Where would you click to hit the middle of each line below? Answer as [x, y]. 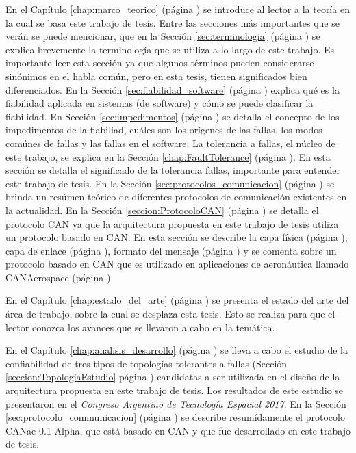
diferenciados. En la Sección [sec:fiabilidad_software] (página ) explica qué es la [173, 89]
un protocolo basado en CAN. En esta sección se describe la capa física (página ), [177, 237]
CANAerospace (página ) [58, 277]
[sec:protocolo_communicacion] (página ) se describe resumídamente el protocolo [175, 417]
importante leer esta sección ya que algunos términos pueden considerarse [160, 63]
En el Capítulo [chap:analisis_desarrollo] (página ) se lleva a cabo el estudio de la [177, 350]
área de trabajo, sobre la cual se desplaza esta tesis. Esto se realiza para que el [170, 314]
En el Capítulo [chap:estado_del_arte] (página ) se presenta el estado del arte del [177, 300]
